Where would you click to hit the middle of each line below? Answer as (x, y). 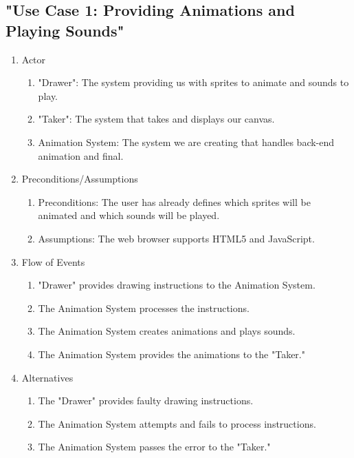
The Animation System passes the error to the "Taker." (154, 447)
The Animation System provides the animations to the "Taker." (172, 354)
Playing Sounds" (65, 30)
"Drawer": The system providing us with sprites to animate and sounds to (193, 82)
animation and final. (81, 155)
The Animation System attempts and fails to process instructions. (177, 423)
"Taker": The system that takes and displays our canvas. (156, 119)
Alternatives (47, 377)
